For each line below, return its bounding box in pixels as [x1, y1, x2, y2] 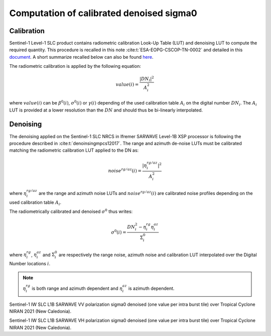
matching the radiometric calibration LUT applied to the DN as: [9, 147, 139, 153]
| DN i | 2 [139, 75, 154, 83]
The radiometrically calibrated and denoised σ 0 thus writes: [9, 208, 133, 214]
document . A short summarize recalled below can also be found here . [9, 54, 154, 60]
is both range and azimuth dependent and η [32, 285, 123, 291]
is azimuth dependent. [128, 285, 175, 291]
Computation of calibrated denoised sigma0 [9, 8, 198, 19]
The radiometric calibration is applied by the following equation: [9, 63, 142, 69]
